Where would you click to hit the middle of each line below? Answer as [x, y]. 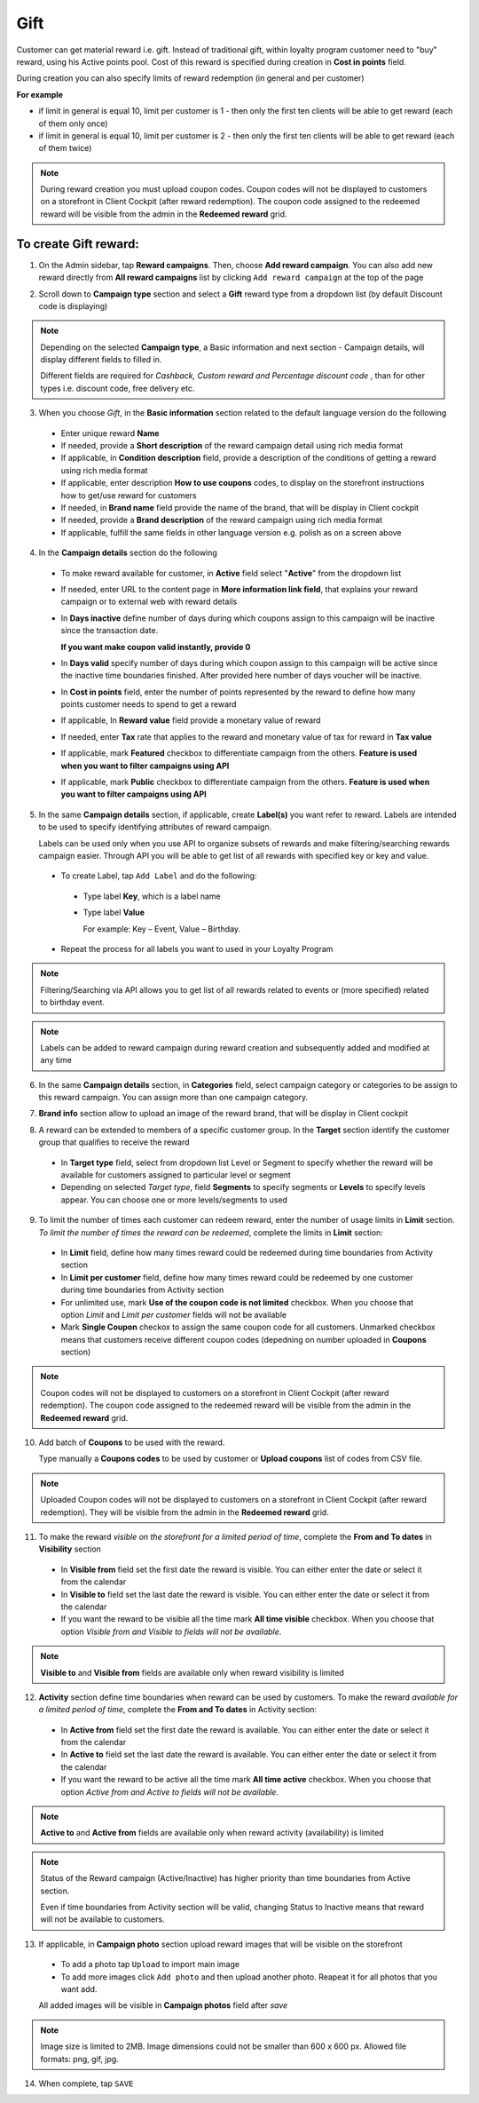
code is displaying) [73, 306]
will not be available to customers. [102, 1919]
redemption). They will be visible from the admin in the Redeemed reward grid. [185, 1512]
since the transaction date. [110, 631]
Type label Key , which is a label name [152, 896]
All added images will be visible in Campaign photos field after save [163, 2005]
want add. [79, 1988]
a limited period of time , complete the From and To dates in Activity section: [178, 1710]
